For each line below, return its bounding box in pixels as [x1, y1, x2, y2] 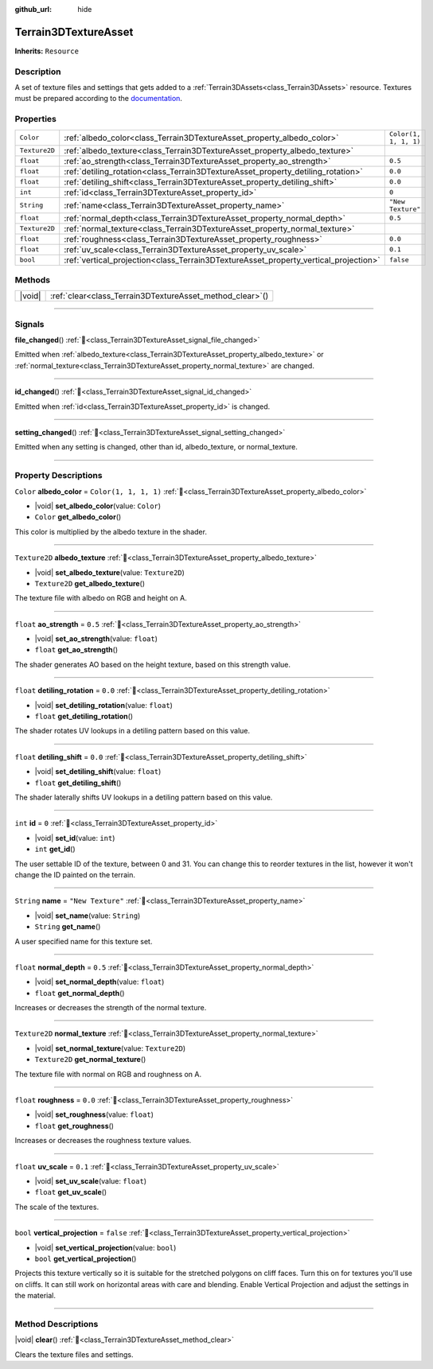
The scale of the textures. [14, 1202, 99, 1211]
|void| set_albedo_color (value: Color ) [34, 501, 162, 511]
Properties [14, 114, 57, 125]
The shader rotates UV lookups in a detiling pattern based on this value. [14, 726, 251, 736]
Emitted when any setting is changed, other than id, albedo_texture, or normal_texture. [14, 442, 298, 452]
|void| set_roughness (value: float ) [34, 1110, 154, 1119]
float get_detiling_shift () [34, 778, 122, 788]
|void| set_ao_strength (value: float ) [34, 634, 158, 644]
